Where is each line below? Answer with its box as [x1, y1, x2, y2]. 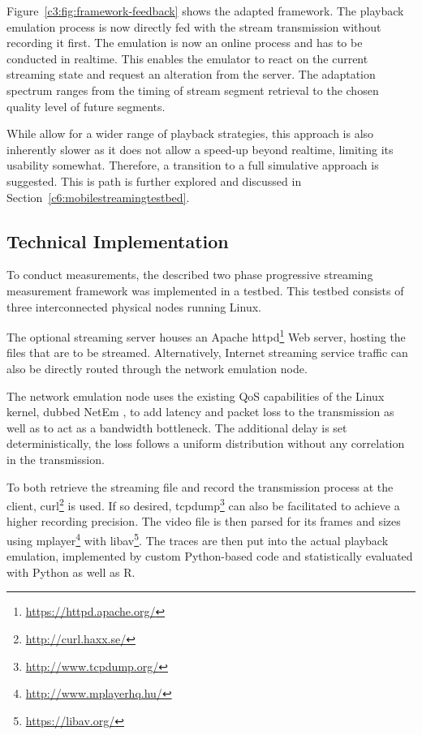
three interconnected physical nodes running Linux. [6, 298, 261, 315]
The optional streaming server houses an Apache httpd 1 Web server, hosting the [6, 326, 406, 345]
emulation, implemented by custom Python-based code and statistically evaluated [6, 548, 413, 565]
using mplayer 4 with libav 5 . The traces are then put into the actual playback [6, 529, 389, 548]
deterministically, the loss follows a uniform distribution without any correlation [6, 435, 405, 452]
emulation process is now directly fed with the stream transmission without [6, 18, 381, 35]
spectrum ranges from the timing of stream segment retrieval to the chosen [6, 81, 379, 98]
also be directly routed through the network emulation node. [6, 359, 308, 376]
